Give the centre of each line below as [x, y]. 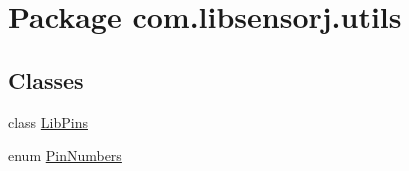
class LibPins [48, 121]
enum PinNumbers [65, 155]
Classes [46, 79]
